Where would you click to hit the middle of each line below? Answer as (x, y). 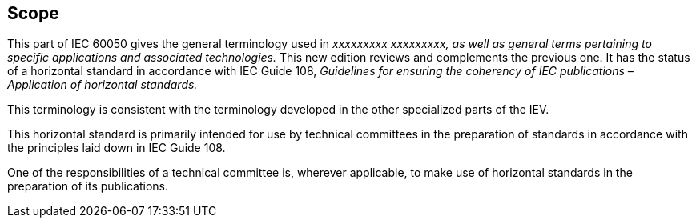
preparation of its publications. (88, 186)
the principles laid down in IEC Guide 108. (117, 148)
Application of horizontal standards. (103, 85)
